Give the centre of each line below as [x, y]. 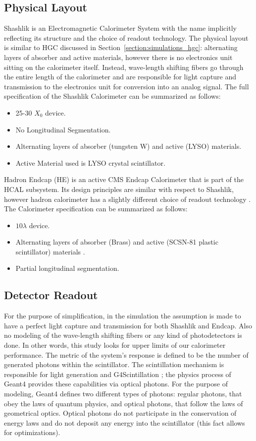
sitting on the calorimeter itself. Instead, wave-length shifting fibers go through [124, 67]
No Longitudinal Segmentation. [63, 129]
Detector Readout [51, 295]
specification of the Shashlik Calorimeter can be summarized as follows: [112, 96]
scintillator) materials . [50, 251]
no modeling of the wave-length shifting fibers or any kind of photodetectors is [123, 335]
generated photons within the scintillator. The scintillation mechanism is [114, 364]
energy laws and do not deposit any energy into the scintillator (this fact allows [125, 422]
